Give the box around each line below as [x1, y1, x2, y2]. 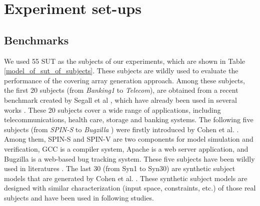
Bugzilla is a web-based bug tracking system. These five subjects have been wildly [4, 153, 255, 164]
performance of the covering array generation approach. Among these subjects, [4, 75, 245, 85]
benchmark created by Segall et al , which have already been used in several [4, 94, 237, 105]
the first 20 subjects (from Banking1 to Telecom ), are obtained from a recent [4, 85, 238, 95]
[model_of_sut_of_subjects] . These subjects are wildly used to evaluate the [4, 65, 238, 76]
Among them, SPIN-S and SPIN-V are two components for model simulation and [4, 134, 253, 144]
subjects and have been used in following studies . [4, 192, 154, 203]
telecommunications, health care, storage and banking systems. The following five [4, 114, 253, 125]
